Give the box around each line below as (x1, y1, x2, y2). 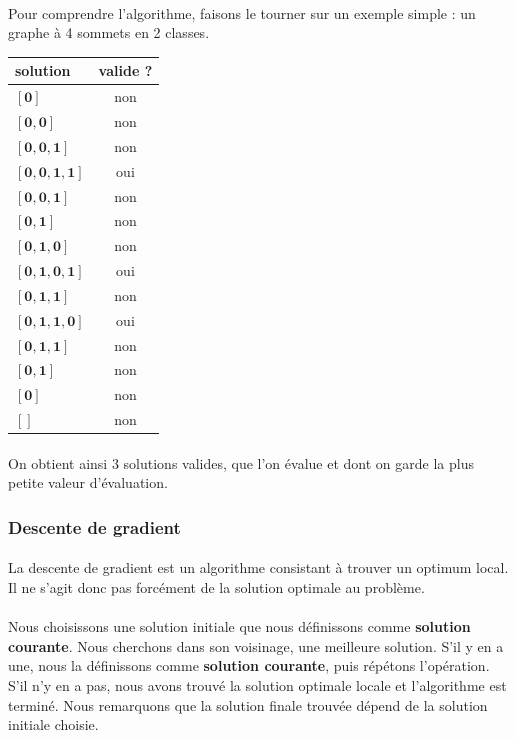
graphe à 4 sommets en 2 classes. (8, 22, 210, 43)
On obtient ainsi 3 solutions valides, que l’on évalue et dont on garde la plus (8, 452, 474, 473)
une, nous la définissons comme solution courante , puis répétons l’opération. (8, 655, 490, 676)
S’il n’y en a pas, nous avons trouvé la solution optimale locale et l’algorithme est (8, 674, 507, 695)
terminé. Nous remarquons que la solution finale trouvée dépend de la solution (8, 694, 488, 715)
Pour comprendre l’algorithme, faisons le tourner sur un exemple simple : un (8, 2, 476, 23)
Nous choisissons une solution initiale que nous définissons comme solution (8, 616, 471, 637)
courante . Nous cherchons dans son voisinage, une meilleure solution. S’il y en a (8, 635, 504, 656)
